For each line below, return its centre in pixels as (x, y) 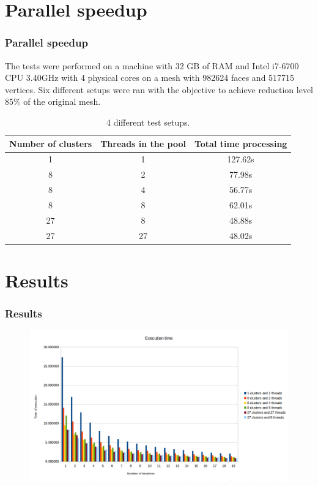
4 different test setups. (148, 122)
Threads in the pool (143, 143)
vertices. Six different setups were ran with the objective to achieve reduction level (159, 89)
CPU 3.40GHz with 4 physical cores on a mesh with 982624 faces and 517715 (150, 78)
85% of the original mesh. (53, 101)
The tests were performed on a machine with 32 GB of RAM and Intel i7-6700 (152, 65)
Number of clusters (51, 143)
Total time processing (241, 143)
